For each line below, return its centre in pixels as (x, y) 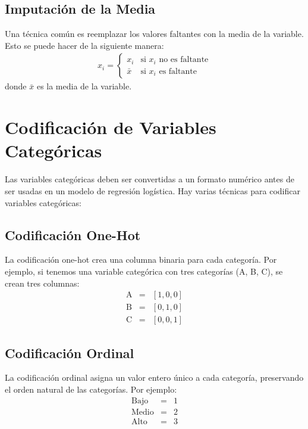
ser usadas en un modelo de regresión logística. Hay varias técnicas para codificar (153, 190)
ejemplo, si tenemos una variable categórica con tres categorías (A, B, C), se (144, 271)
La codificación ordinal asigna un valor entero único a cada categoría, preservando (154, 377)
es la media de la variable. (84, 86)
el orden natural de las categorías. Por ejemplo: (91, 389)
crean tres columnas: (42, 283)
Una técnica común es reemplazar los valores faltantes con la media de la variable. (154, 34)
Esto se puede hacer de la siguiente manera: (84, 45)
